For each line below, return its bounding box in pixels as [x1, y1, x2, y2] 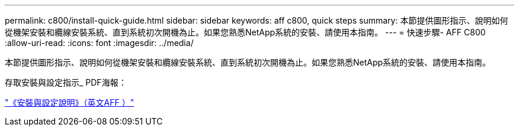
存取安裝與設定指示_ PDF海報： [5, 77, 127, 87]
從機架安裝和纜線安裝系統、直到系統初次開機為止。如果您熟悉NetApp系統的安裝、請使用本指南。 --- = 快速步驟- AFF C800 [5, 27, 486, 37]
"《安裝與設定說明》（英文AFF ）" [5, 97, 134, 107]
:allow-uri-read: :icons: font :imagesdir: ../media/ [5, 38, 194, 48]
